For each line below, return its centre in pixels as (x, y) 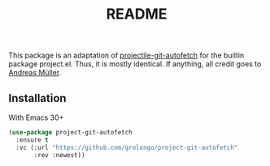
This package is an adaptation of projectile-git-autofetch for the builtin (126, 55)
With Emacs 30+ (36, 117)
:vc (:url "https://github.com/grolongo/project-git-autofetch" (127, 147)
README (137, 14)
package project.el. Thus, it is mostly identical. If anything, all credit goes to (135, 64)
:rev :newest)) (59, 155)
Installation (37, 98)
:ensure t (32, 140)
